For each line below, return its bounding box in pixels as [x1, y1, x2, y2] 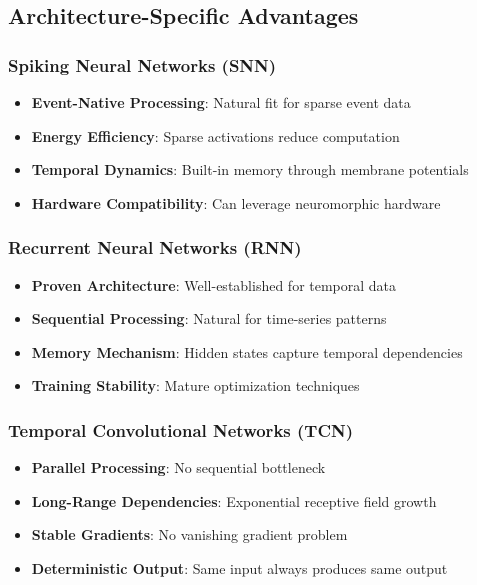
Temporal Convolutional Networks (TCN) [8, 417, 354, 442]
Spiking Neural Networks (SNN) [8, 52, 277, 77]
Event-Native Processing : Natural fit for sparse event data [31, 92, 411, 112]
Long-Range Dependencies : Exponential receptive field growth [31, 490, 437, 511]
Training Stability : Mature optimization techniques [31, 375, 360, 396]
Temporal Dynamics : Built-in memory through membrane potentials [31, 159, 469, 180]
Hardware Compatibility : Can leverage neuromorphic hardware [31, 192, 441, 213]
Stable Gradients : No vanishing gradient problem [31, 524, 348, 545]
